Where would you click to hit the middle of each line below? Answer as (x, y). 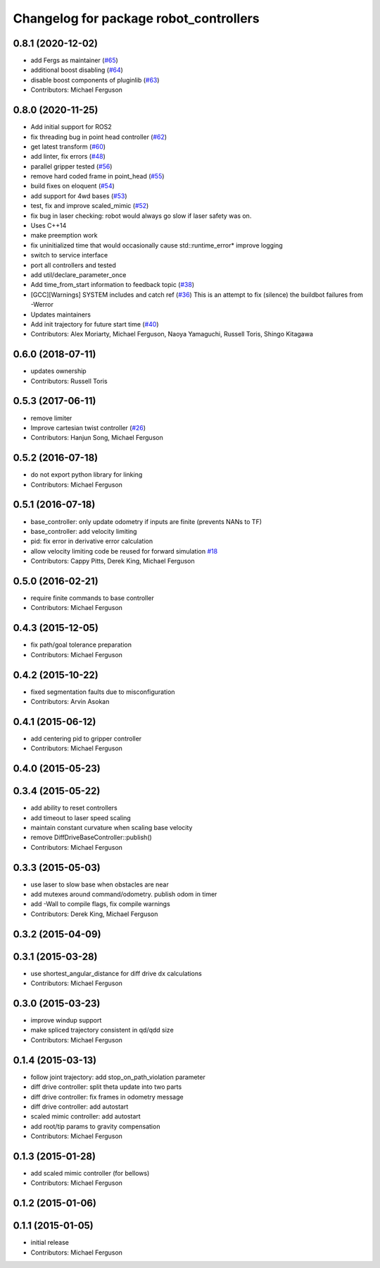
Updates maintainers (61, 315)
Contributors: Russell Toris (69, 381)
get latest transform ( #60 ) (68, 146)
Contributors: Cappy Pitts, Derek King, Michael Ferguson (113, 561)
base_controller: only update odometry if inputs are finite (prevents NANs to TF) (146, 521)
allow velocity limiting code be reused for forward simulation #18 (124, 551)
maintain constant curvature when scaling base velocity (112, 827)
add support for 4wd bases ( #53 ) (79, 196)
